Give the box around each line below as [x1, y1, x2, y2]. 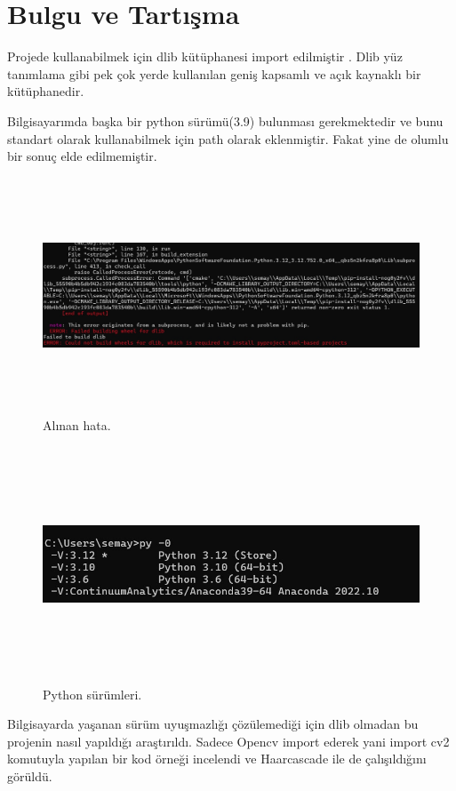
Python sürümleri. [43, 684, 142, 703]
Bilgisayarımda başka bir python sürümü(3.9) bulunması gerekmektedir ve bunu [7, 111, 444, 130]
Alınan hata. [43, 415, 111, 434]
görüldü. [7, 766, 52, 785]
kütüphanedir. [7, 82, 84, 100]
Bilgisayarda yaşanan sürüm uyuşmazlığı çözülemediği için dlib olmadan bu [7, 715, 419, 733]
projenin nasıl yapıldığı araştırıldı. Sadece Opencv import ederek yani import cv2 [7, 731, 450, 750]
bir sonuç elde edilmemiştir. [7, 147, 157, 165]
